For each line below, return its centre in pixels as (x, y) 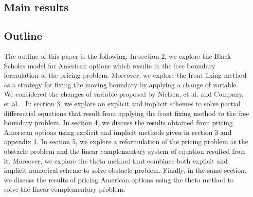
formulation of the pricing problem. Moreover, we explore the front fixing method (125, 75)
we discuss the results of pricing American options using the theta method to (119, 179)
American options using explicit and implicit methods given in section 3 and (118, 132)
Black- (224, 56)
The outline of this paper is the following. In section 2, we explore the (108, 56)
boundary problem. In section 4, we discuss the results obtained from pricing (118, 123)
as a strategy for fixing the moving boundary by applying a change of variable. (121, 84)
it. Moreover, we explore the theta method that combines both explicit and (116, 160)
